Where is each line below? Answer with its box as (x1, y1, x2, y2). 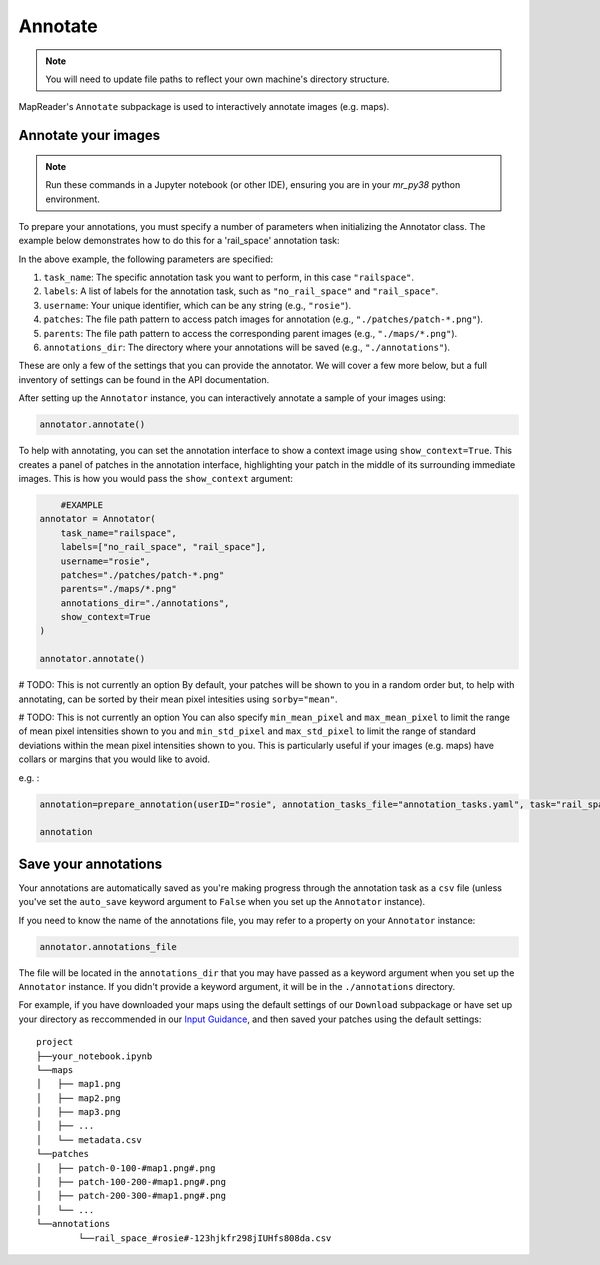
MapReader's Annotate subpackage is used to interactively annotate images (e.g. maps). (18, 101, 390, 113)
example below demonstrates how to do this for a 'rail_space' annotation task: (18, 235, 340, 247)
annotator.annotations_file (39, 941, 177, 952)
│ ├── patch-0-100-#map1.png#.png (36, 1162, 216, 1174)
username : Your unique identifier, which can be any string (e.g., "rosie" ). (43, 299, 352, 311)
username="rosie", (60, 555, 151, 567)
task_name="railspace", (60, 527, 177, 539)
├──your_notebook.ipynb (36, 1050, 153, 1062)
